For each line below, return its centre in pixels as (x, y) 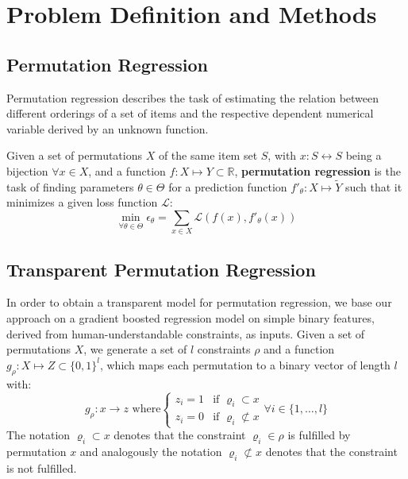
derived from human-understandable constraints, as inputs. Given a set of (186, 333)
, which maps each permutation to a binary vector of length (245, 364)
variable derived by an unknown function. (108, 128)
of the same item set (208, 155)
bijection (27, 170)
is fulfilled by (319, 435)
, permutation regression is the (318, 170)
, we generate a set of (135, 349)
